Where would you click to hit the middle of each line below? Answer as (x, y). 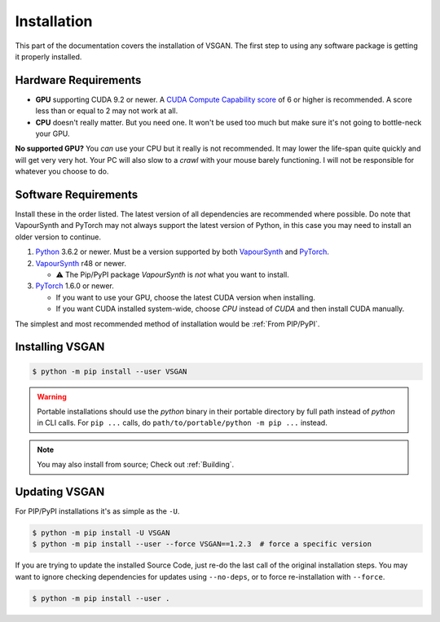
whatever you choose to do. (62, 172)
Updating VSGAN (60, 491)
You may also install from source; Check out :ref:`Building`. (136, 465)
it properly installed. (48, 56)
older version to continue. (58, 237)
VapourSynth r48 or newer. (81, 263)
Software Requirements (77, 195)
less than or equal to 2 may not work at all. (107, 111)
